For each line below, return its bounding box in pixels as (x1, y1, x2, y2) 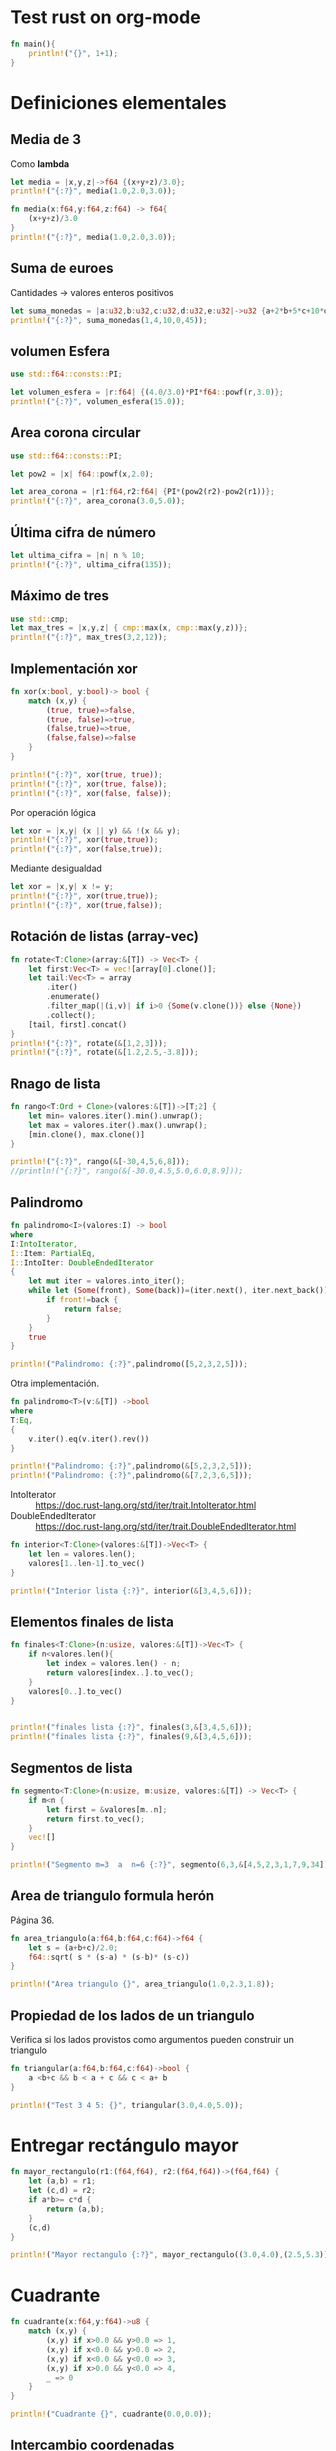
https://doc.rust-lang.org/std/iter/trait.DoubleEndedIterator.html (35, 1521, 297, 1533)
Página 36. (10, 1914, 55, 1926)
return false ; (63, 1304, 123, 1314)
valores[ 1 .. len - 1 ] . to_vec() (28, 1558, 145, 1568)
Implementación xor (10, 660, 138, 677)
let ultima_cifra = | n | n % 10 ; (10, 550, 145, 560)
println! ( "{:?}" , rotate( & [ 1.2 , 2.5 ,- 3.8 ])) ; (10, 1047, 199, 1058)
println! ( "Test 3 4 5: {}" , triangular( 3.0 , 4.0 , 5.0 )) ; (10, 2100, 244, 2110)
